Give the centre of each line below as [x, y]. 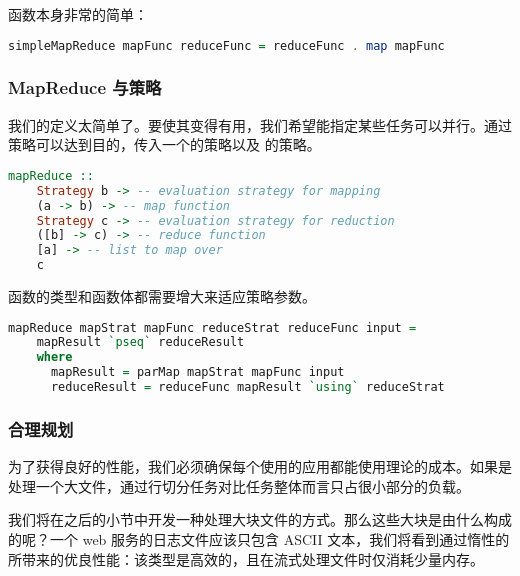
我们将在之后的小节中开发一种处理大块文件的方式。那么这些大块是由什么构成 [260, 519]
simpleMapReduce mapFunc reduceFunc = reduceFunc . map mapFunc [226, 45]
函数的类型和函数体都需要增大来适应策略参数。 [162, 296]
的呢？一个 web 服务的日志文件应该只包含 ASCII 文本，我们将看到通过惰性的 [259, 538]
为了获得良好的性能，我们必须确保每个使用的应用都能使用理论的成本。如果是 [260, 466]
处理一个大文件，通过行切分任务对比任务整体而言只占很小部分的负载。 [239, 485]
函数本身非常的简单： [78, 14]
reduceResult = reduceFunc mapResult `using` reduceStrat [247, 387]
